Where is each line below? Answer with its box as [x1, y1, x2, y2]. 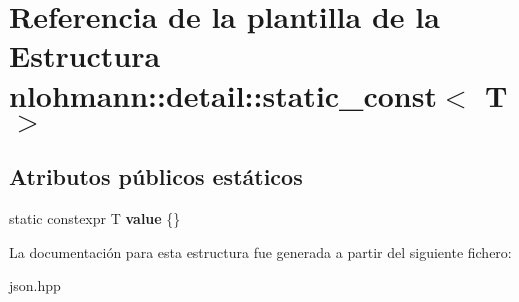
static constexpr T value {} [9, 207, 181, 228]
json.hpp [9, 275, 61, 296]
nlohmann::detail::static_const [9, 74, 437, 115]
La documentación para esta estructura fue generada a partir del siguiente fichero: [9, 241, 512, 262]
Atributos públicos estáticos [9, 161, 303, 192]
